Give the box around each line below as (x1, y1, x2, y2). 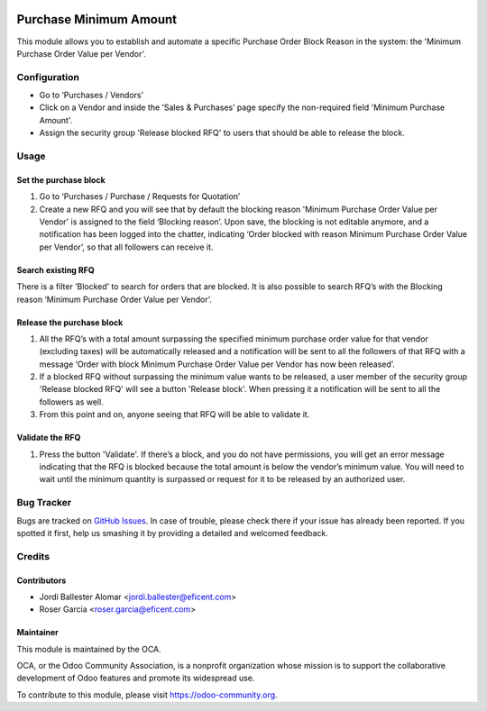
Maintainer (16, 627, 59, 638)
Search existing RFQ (16, 264, 95, 275)
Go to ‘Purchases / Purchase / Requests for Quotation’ (39, 191, 241, 202)
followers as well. (39, 397, 104, 407)
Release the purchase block (16, 316, 124, 328)
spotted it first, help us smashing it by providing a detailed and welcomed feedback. (16, 527, 328, 538)
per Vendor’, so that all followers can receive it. (39, 242, 214, 252)
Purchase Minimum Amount (16, 12, 178, 27)
